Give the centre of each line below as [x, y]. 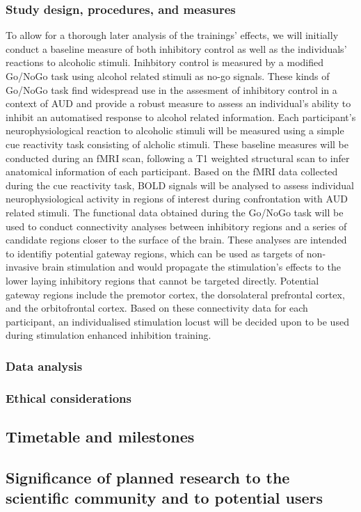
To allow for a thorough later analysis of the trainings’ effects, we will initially [172, 35]
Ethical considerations [69, 398]
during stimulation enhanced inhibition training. [109, 335]
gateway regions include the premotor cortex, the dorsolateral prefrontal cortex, [175, 294]
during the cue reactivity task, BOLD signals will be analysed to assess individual [180, 185]
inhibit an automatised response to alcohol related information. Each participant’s [181, 117]
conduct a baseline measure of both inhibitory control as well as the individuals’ [176, 48]
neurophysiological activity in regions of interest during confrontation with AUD [177, 199]
